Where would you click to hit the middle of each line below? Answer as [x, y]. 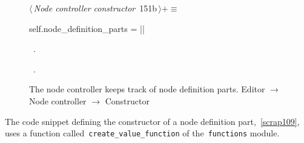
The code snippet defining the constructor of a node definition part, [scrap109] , [152, 121]
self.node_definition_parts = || [87, 28]
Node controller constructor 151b [95, 8]
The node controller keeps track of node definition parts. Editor [147, 89]
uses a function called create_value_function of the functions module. [142, 133]
